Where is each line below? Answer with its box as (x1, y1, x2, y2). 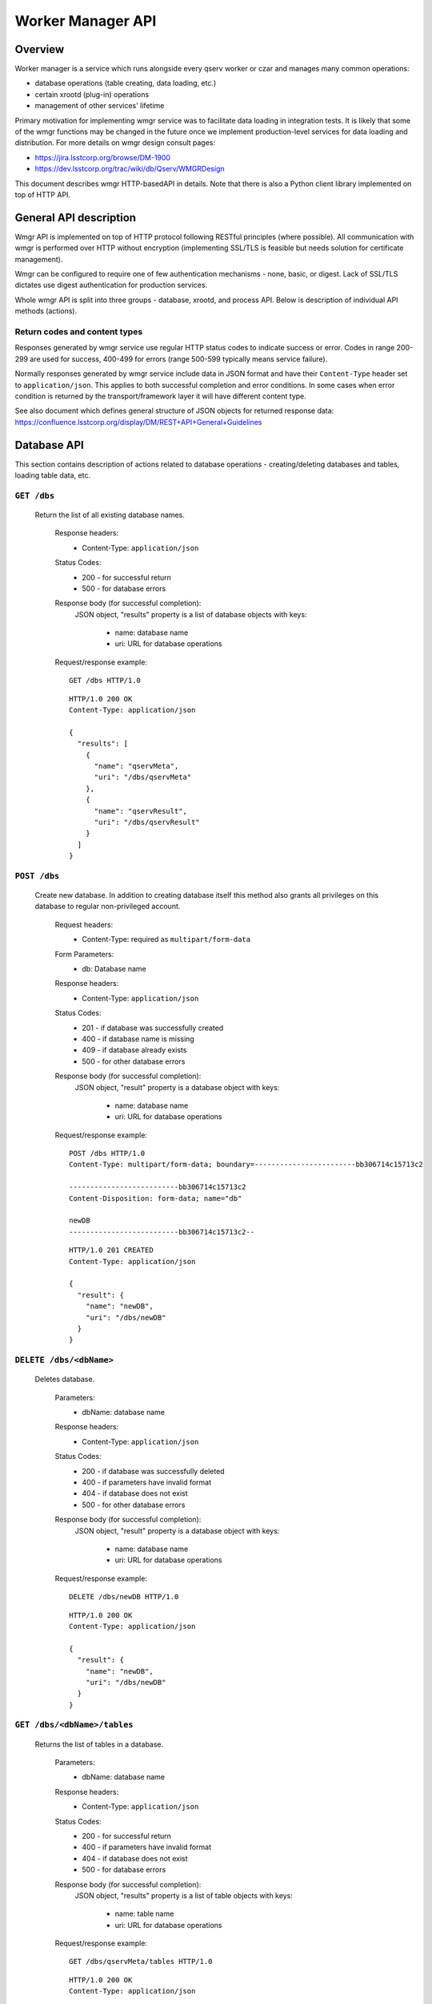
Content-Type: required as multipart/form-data (82, 935, 251, 944)
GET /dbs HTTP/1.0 (69, 676, 142, 685)
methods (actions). (14, 306, 78, 316)
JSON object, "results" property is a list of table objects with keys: (74, 1890, 294, 1900)
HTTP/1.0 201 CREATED (69, 1246, 154, 1255)
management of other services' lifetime (34, 101, 165, 111)
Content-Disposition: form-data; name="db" (69, 1194, 242, 1202)
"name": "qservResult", (94, 806, 188, 815)
